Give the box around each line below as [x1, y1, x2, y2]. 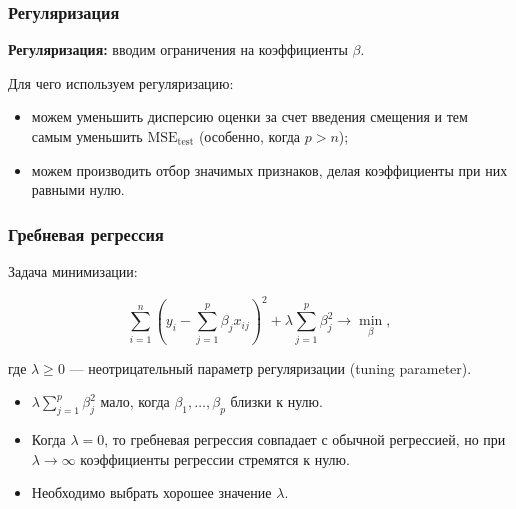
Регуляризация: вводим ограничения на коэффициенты [8, 39, 348, 60]
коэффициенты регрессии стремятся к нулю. [80, 448, 350, 469]
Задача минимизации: [8, 261, 138, 281]
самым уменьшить [31, 126, 143, 146]
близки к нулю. [230, 391, 323, 412]
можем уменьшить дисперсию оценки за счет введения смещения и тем [31, 106, 468, 127]
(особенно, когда [198, 126, 301, 146]
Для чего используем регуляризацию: [8, 72, 234, 93]
